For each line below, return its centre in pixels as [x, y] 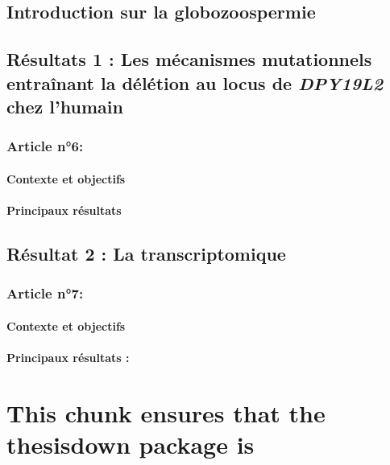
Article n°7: [45, 293]
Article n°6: [45, 146]
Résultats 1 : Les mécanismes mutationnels [189, 59]
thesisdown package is [131, 444]
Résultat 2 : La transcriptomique [146, 253]
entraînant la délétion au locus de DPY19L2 [195, 82]
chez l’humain [65, 106]
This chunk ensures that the [166, 412]
